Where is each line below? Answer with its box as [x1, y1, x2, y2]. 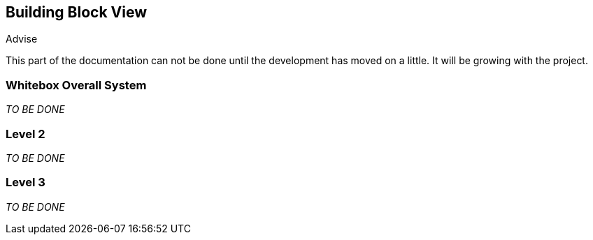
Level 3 [6, 175, 45, 190]
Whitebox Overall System [6, 77, 147, 92]
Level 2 [6, 126, 45, 141]
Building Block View [6, 3, 148, 21]
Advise [6, 33, 38, 45]
